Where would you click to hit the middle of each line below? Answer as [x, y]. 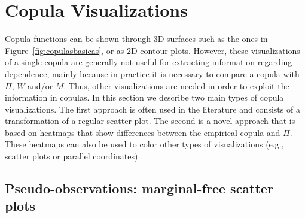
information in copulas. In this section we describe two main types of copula [144, 97]
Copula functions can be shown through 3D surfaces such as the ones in [136, 39]
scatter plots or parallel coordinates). [73, 156]
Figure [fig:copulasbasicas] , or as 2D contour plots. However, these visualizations [152, 50]
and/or [40, 85]
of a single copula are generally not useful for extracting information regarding [149, 62]
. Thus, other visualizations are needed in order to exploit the [176, 85]
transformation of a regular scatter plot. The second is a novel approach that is [150, 121]
